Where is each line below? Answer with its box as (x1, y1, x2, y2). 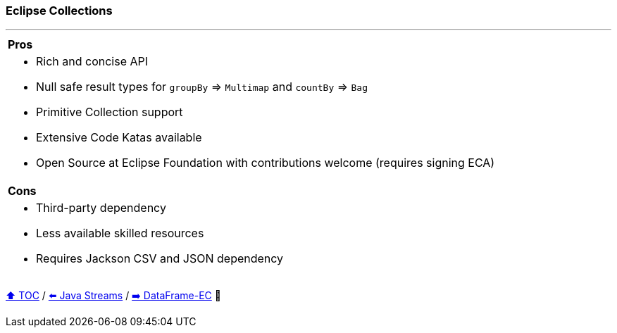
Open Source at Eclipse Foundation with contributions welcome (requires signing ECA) (36, 156, 495, 170)
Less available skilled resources (36, 226, 204, 241)
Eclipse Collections (6, 4, 113, 18)
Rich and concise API (36, 54, 149, 69)
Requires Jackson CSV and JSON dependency (36, 251, 284, 266)
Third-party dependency (36, 201, 166, 215)
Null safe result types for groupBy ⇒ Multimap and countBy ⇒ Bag (36, 80, 368, 94)
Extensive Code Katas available (36, 130, 202, 145)
